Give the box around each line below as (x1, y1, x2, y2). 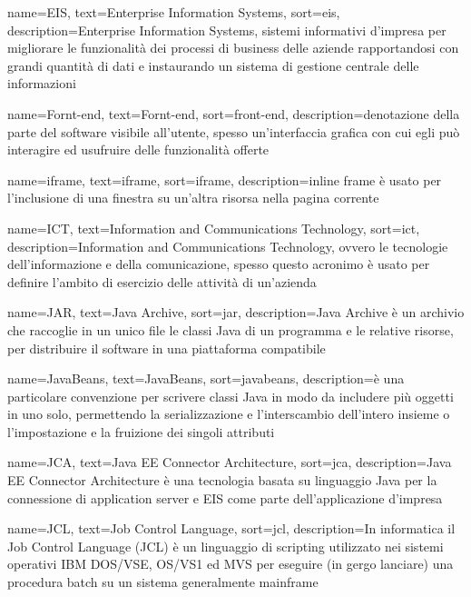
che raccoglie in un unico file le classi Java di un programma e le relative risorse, (7, 320, 454, 339)
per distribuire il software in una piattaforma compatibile (7, 338, 326, 357)
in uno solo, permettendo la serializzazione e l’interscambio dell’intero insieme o (7, 404, 450, 423)
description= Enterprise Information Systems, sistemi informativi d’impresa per (7, 20, 446, 39)
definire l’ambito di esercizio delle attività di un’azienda (7, 272, 317, 291)
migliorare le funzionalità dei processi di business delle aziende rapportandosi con (7, 38, 459, 57)
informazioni (7, 74, 76, 93)
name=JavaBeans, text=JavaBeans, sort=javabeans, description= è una (7, 369, 405, 388)
